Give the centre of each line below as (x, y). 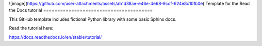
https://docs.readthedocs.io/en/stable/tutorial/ (55, 37)
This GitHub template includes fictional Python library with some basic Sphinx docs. (93, 19)
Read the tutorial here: (31, 28)
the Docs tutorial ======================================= (81, 10)
